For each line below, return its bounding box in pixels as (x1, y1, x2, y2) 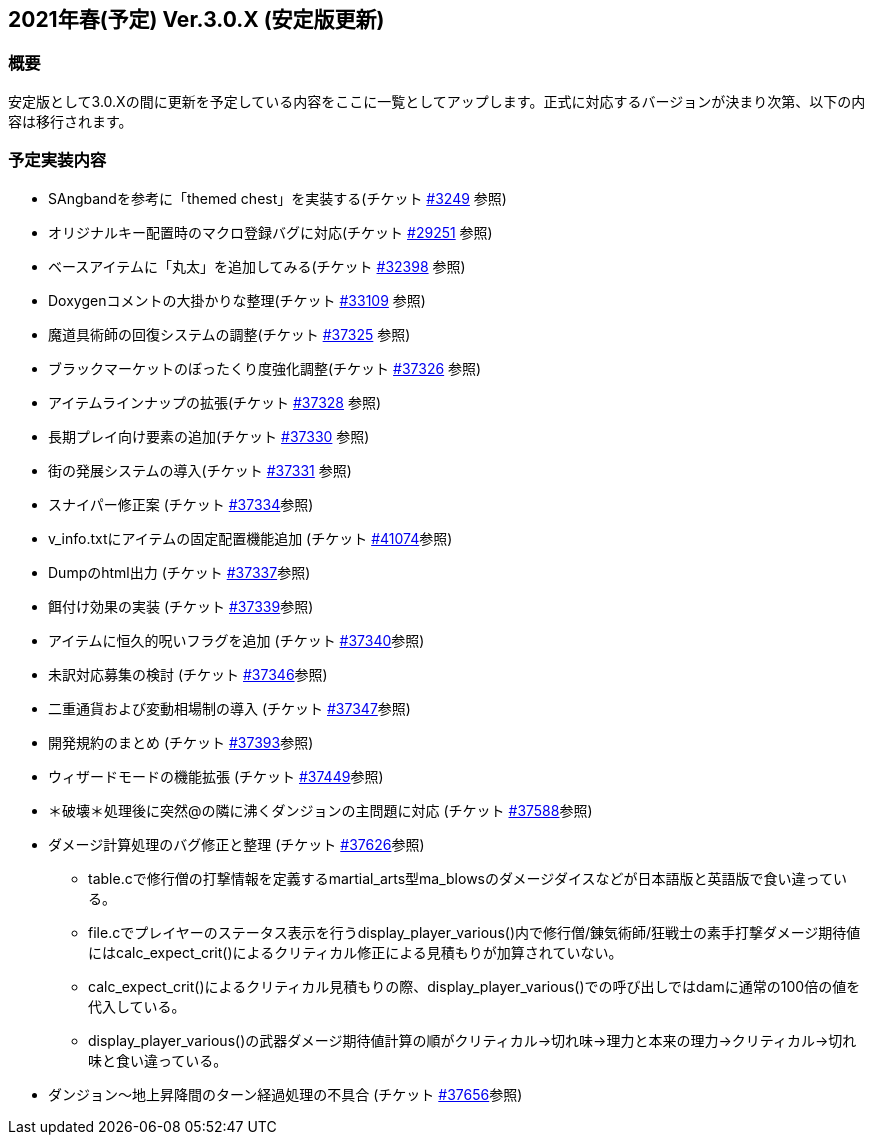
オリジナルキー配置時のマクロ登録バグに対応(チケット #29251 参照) (48, 223, 493, 241)
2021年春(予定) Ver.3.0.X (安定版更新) (8, 7, 385, 32)
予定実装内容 (8, 150, 107, 171)
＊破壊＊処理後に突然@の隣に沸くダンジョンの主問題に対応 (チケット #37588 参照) (48, 801, 593, 819)
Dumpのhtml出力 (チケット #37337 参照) (48, 563, 311, 581)
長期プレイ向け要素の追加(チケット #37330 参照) (48, 427, 370, 445)
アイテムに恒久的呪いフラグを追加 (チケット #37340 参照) (48, 631, 425, 649)
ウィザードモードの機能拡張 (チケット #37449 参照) (48, 767, 384, 785)
